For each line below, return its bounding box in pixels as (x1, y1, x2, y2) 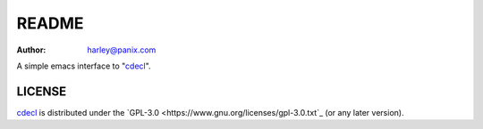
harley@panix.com (87, 44, 157, 55)
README (16, 13, 84, 33)
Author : (16, 44, 47, 55)
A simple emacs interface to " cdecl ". (16, 60, 151, 71)
